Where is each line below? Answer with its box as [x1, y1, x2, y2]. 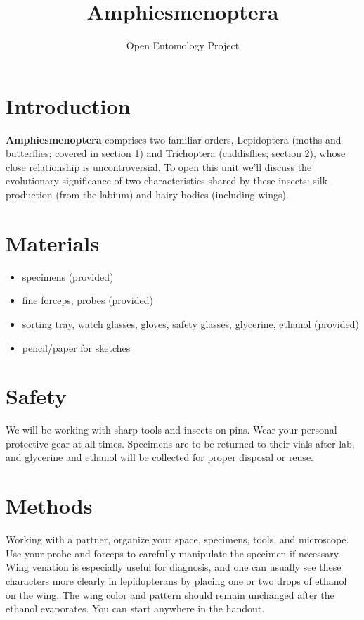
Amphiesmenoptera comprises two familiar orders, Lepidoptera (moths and [6, 132, 342, 146]
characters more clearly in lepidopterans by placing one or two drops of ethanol [6, 573, 347, 588]
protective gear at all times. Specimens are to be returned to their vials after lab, [6, 436, 355, 450]
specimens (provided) [22, 269, 114, 284]
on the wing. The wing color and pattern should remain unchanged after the [6, 587, 334, 602]
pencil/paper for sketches [22, 340, 131, 355]
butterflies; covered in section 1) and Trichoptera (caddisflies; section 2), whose [6, 146, 346, 160]
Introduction [6, 91, 131, 120]
